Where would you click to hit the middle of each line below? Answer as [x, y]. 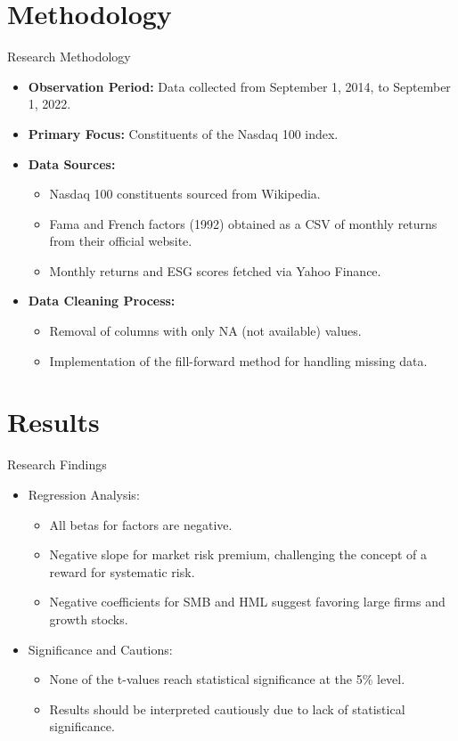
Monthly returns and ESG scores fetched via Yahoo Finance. [215, 270]
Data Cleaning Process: [102, 301]
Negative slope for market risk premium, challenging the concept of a [238, 554]
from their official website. [121, 241]
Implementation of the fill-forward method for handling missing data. [238, 360]
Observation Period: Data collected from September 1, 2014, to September [239, 86]
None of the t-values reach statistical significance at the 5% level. [227, 679]
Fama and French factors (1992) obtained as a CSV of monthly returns [243, 223]
